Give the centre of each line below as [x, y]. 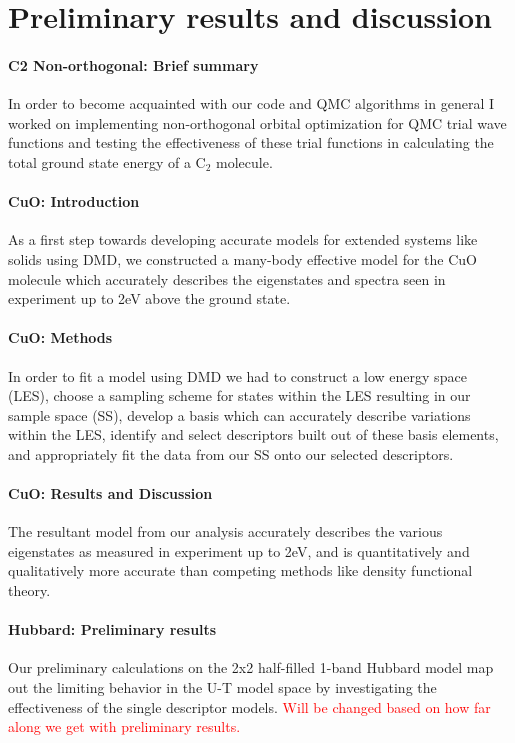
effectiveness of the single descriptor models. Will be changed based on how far [249, 706]
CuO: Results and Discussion [110, 493]
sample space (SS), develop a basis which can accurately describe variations [239, 414]
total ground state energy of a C [107, 161]
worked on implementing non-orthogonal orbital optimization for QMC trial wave [257, 122]
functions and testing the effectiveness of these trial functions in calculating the [251, 142]
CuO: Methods [60, 337]
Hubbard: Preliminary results [112, 629]
